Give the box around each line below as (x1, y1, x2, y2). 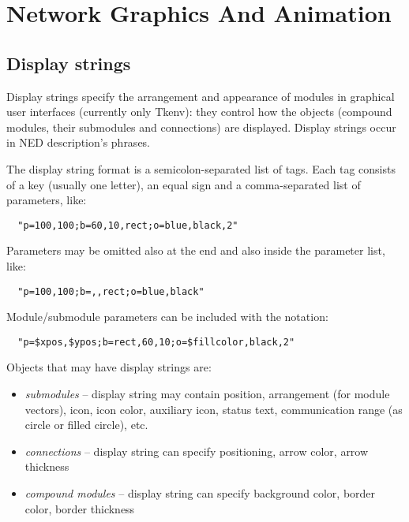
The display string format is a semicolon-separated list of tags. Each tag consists (6, 160, 396, 177)
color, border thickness (24, 500, 135, 516)
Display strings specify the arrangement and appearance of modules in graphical (6, 88, 395, 104)
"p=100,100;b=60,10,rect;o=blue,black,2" (17, 219, 238, 231)
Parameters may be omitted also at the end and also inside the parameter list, (6, 242, 385, 259)
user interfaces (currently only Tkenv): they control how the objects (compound (6, 103, 392, 120)
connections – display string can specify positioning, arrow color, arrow (24, 442, 369, 459)
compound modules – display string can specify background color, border (24, 485, 376, 501)
